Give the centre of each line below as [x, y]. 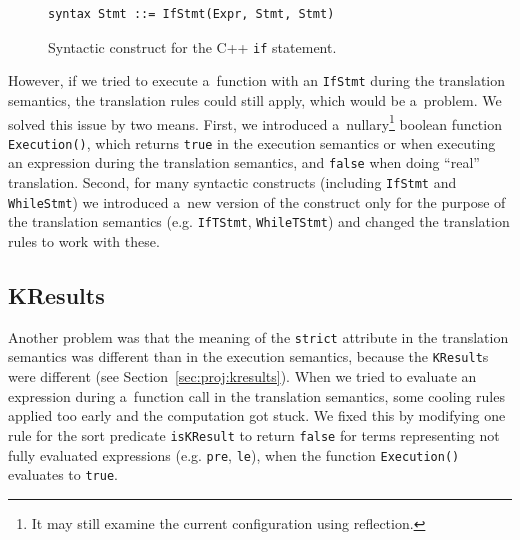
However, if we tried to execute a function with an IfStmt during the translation [257, 80]
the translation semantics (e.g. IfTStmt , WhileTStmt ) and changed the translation [259, 221]
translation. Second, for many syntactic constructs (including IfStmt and [232, 182]
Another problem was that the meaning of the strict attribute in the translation [258, 336]
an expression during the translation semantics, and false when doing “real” [244, 162]
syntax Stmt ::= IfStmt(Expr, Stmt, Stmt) [191, 14]
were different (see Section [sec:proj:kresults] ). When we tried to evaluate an [242, 376]
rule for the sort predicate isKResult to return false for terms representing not [254, 434]
